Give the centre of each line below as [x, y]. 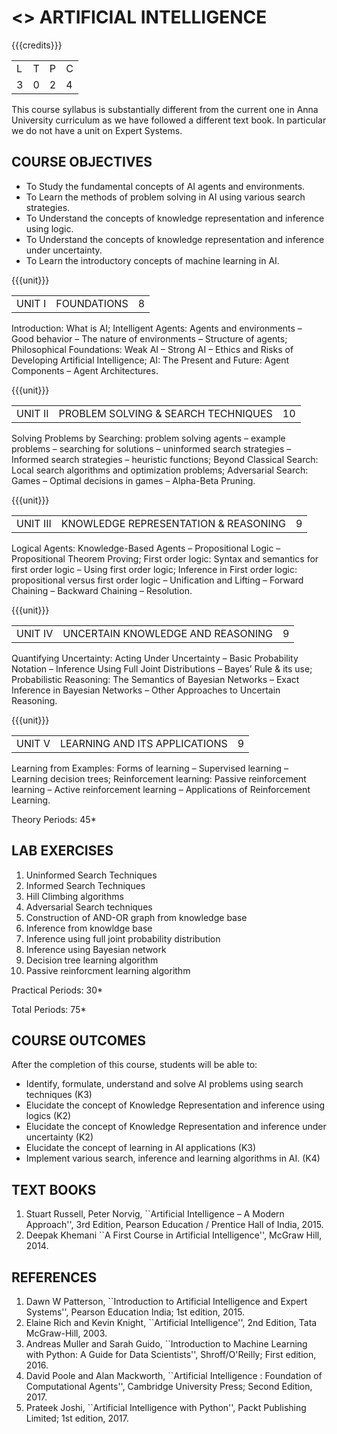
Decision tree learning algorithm [92, 960]
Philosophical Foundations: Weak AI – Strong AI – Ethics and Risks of [152, 349]
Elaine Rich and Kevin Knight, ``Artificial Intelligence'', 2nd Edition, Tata [171, 1322]
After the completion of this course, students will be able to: [134, 1065]
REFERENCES [54, 1277]
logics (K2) [48, 1116]
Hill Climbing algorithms [74, 896]
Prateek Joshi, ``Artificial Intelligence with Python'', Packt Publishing [166, 1407]
